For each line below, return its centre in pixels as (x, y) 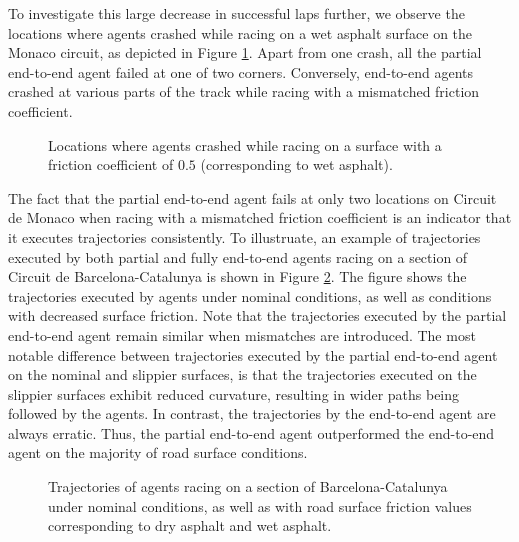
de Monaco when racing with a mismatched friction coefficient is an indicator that (260, 217)
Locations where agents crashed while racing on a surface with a (245, 144)
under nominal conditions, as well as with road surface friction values (260, 505)
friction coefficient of (111, 164)
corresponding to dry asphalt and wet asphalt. (190, 525)
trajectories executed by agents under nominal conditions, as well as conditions (250, 295)
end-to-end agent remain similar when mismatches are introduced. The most (242, 334)
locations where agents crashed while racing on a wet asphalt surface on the (240, 32)
